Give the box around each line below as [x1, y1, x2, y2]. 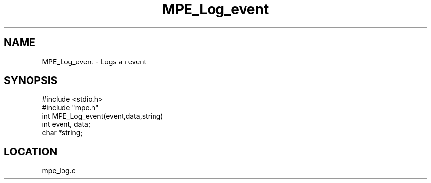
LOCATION [4, 145, 58, 158]
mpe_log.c [42, 166, 76, 175]
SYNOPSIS [4, 74, 58, 87]
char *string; [42, 128, 83, 137]
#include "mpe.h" [42, 103, 99, 112]
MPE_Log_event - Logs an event [42, 57, 147, 66]
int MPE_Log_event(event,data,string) [42, 112, 163, 121]
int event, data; [42, 120, 91, 129]
